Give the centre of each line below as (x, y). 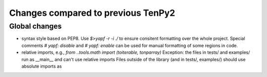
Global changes (35, 26)
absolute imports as (42, 66)
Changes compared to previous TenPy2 (92, 13)
